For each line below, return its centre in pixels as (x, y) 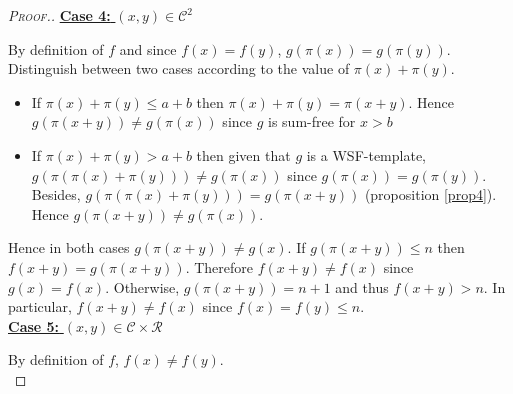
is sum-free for (312, 121)
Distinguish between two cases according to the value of (179, 68)
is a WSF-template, (366, 154)
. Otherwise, (142, 286)
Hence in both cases (69, 247)
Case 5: (34, 325)
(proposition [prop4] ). (430, 194)
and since (148, 48)
